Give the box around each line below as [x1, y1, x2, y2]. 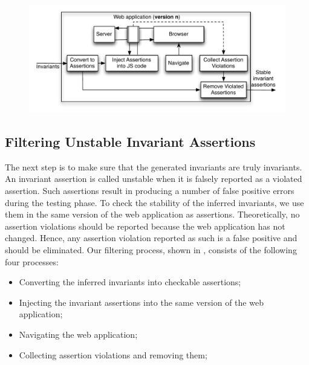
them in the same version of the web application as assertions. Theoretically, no [5, 208, 300, 221]
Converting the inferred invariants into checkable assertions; [19, 276, 241, 288]
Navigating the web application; [19, 328, 138, 340]
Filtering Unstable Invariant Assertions [5, 132, 256, 151]
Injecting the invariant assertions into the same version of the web [19, 296, 264, 308]
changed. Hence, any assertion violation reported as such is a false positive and [5, 231, 298, 244]
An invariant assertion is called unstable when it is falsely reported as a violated [5, 172, 302, 185]
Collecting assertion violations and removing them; [19, 348, 207, 361]
